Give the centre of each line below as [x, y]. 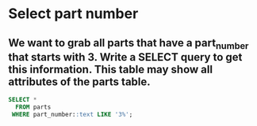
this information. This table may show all [110, 69]
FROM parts [33, 107]
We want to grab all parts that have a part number [128, 44]
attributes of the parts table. [79, 82]
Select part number [73, 14]
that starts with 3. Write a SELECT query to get [125, 57]
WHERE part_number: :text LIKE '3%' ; [72, 114]
